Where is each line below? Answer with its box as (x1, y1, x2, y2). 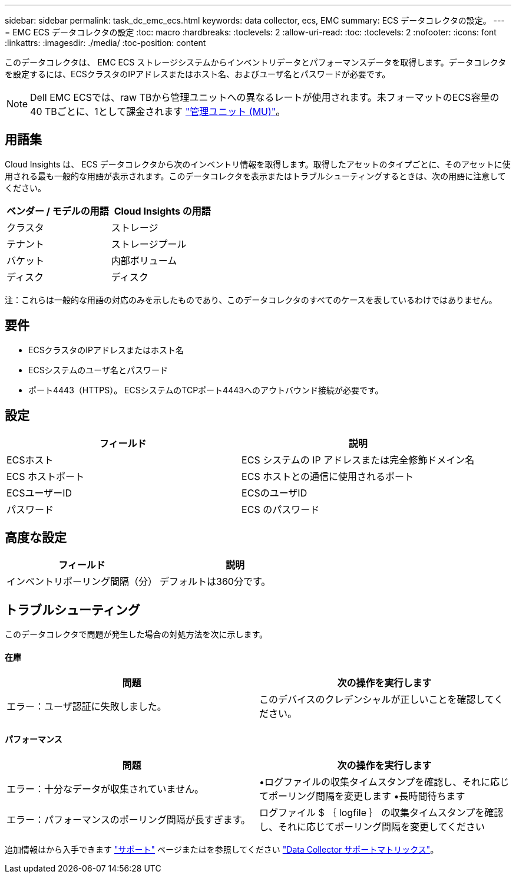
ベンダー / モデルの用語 (6, 205, 109, 217)
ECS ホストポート (6, 470, 85, 482)
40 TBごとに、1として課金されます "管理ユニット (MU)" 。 (30, 106, 286, 117)
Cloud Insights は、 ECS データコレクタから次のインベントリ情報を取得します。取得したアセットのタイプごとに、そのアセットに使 (5, 159, 511, 169)
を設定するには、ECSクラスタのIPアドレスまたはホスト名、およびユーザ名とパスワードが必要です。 (5, 69, 391, 79)
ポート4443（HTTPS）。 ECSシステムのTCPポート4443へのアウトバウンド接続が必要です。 (28, 384, 383, 395)
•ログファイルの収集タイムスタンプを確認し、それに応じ (259, 775, 510, 788)
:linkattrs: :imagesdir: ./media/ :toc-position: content (5, 38, 206, 48)
